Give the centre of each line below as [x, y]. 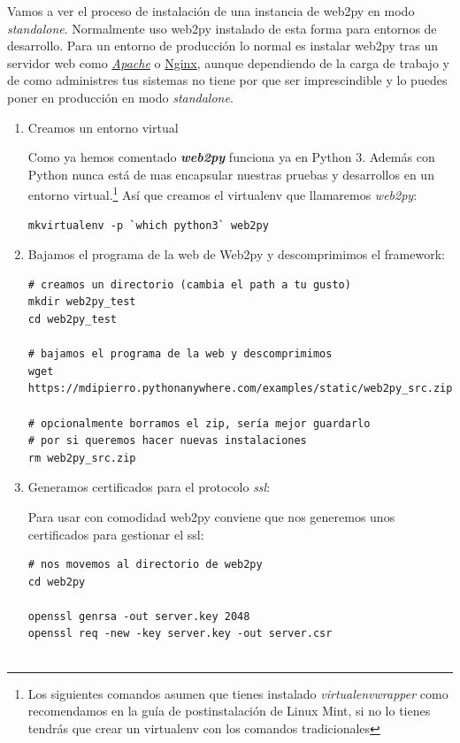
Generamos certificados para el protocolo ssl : [149, 487]
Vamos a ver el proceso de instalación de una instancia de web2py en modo [211, 11]
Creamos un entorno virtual [103, 127]
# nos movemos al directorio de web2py [145, 565]
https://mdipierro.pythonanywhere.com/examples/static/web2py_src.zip [240, 389]
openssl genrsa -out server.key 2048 [139, 616]
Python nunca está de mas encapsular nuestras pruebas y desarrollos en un [231, 174]
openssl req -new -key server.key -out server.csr [180, 634]
